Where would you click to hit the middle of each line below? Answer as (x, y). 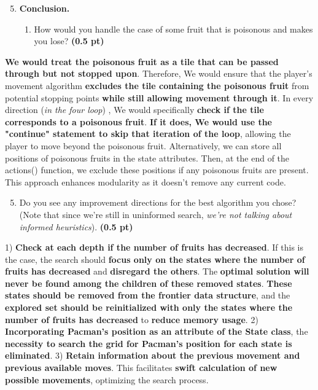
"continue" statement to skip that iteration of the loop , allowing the (148, 134)
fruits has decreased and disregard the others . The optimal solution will (157, 271)
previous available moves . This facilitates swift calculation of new (141, 368)
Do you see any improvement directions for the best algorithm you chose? (158, 202)
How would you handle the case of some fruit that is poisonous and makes (173, 29)
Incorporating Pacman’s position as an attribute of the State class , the (157, 331)
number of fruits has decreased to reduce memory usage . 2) (132, 319)
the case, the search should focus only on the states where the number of (155, 259)
